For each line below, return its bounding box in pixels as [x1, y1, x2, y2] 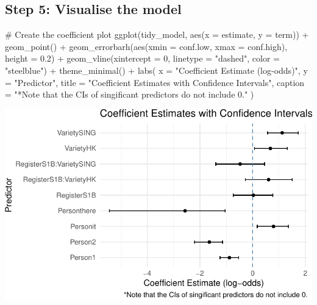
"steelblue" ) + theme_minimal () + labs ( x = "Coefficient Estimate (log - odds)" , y [5, 63, 308, 76]
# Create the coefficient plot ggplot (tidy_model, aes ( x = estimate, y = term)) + [5, 28, 309, 41]
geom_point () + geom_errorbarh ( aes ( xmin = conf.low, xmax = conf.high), [5, 40, 288, 52]
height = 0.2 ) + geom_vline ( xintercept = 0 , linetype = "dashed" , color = [5, 52, 280, 65]
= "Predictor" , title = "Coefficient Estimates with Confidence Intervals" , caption [5, 76, 305, 88]
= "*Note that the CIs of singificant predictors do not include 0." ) [5, 88, 254, 101]
